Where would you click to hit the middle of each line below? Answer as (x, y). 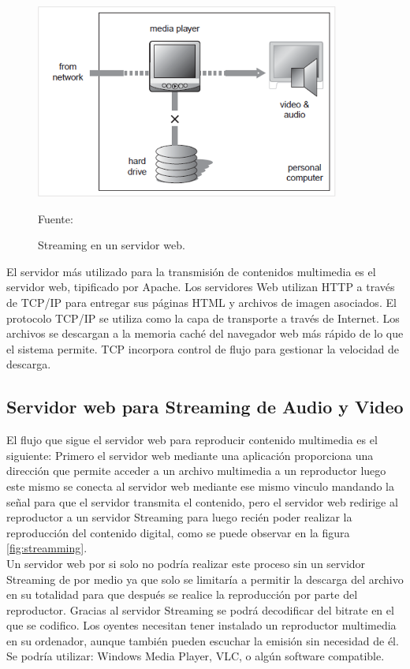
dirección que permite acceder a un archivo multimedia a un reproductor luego (196, 471)
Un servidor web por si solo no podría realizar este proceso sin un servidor (186, 563)
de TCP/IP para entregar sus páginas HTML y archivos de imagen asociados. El (201, 302)
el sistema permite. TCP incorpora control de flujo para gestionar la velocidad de (203, 348)
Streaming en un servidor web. (112, 245)
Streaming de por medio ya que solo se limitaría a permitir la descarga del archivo (205, 579)
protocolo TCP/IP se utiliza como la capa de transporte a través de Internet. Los (203, 318)
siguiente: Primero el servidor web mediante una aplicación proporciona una (190, 455)
